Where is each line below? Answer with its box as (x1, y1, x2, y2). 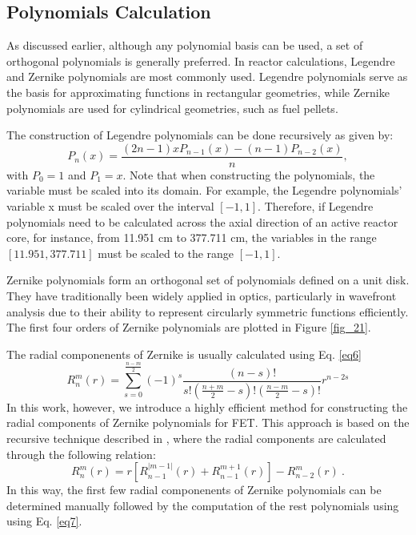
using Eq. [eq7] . (6, 513, 82, 529)
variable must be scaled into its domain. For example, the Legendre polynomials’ (6, 182, 402, 199)
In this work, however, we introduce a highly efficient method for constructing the (6, 398, 408, 415)
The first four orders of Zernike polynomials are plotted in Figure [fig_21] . (6, 319, 371, 336)
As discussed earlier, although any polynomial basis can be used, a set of (6, 37, 363, 54)
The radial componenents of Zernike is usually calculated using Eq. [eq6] (6, 345, 362, 362)
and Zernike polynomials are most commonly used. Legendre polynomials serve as (6, 68, 408, 85)
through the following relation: (6, 445, 156, 462)
